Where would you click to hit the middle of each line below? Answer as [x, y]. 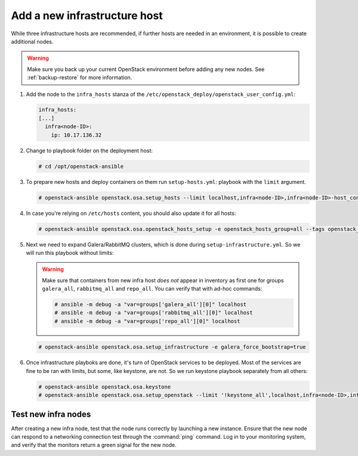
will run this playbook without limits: [70, 252]
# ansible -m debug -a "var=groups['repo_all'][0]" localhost [147, 321]
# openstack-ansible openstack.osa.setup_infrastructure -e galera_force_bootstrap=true [172, 347]
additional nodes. [32, 41]
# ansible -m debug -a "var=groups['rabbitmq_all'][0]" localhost [154, 313]
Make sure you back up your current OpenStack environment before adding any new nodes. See [146, 69]
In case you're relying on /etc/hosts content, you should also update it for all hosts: [131, 213]
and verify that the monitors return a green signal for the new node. [94, 445]
